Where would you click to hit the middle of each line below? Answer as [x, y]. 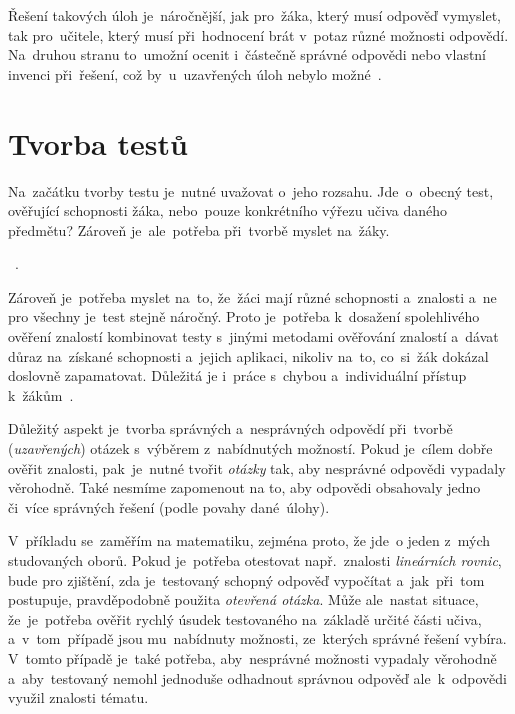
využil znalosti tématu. [78, 697]
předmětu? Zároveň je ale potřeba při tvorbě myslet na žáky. [199, 229]
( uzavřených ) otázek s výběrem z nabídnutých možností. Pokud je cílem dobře [250, 448]
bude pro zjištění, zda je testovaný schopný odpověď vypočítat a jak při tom [246, 579]
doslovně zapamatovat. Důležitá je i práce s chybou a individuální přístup [237, 375]
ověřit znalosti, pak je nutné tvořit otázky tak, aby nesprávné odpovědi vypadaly [257, 467]
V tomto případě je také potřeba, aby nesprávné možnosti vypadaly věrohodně [252, 657]
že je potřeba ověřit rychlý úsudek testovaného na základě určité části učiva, [245, 618]
